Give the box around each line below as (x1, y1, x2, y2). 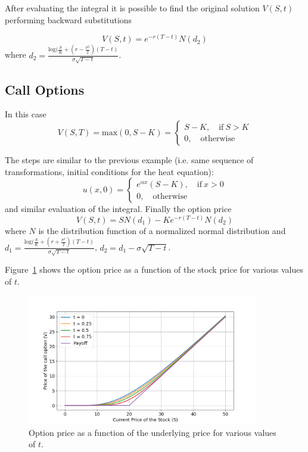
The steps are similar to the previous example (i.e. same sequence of (5, 154, 254, 166)
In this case (5, 108, 46, 120)
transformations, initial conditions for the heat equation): (5, 165, 214, 177)
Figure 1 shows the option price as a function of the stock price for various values (5, 263, 303, 276)
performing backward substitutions (5, 13, 132, 26)
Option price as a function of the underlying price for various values (29, 426, 276, 438)
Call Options (5, 80, 85, 98)
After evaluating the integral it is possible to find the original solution (5, 2, 260, 14)
